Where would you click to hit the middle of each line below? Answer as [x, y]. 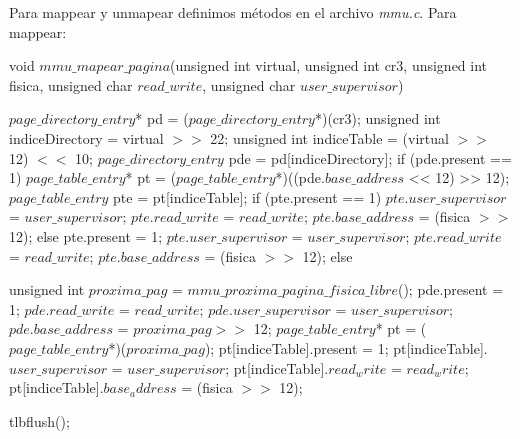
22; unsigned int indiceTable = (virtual [329, 137]
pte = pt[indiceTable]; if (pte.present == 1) [247, 196]
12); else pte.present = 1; [86, 235]
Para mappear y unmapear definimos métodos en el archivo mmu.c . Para [233, 12]
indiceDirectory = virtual [86, 137]
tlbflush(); [39, 420]
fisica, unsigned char [71, 84]
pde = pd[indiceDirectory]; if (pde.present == [370, 157]
